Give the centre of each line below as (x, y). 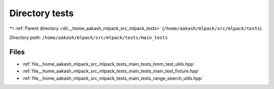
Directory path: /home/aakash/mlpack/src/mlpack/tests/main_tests (89, 37)
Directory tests (42, 13)
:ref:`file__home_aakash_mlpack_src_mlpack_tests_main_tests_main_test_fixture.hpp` (111, 71)
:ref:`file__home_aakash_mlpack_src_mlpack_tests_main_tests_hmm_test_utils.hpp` (109, 64)
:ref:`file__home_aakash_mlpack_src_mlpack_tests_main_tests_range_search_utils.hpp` (112, 78)
